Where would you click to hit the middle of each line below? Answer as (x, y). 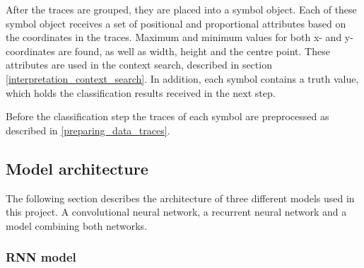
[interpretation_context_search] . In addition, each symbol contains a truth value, (182, 78)
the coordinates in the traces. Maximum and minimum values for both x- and (174, 37)
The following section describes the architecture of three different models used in (180, 198)
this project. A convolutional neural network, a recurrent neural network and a (176, 212)
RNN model (41, 257)
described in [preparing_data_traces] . (88, 130)
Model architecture (77, 168)
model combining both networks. (77, 225)
